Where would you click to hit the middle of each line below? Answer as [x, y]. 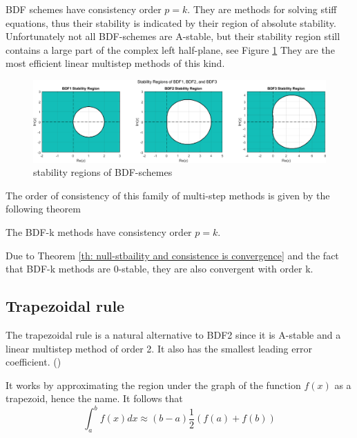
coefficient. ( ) [33, 362]
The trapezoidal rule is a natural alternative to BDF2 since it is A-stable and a [173, 334]
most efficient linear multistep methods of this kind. [115, 63]
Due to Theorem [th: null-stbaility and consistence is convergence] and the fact [172, 255]
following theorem [43, 209]
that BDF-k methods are [58, 269]
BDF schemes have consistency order [84, 9]
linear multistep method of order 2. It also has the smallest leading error [159, 348]
